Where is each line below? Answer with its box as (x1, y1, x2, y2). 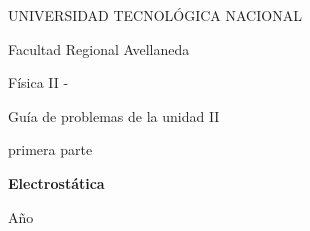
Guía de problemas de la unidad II (8, 105, 220, 126)
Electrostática (8, 172, 105, 193)
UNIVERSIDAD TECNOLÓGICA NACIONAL (8, 5, 302, 25)
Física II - (8, 72, 69, 93)
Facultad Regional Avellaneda (8, 38, 190, 59)
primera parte (8, 139, 93, 160)
